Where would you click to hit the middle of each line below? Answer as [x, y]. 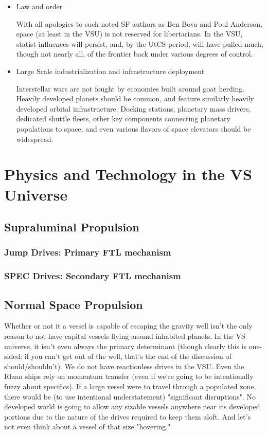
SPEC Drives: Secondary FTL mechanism [93, 276]
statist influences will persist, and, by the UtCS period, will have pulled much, [140, 43]
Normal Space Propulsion [74, 304]
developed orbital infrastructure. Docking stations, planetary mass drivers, [133, 108]
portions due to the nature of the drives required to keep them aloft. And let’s [128, 416]
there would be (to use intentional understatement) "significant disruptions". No [130, 396]
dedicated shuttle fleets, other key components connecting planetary [123, 119]
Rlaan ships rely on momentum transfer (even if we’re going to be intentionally [129, 376]
